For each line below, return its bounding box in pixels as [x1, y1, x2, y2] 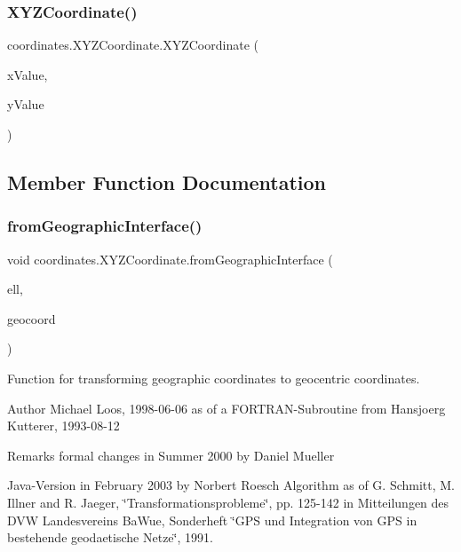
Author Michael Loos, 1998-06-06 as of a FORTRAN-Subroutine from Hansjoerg [7, 398, 446, 417]
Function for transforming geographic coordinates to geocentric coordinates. [7, 368, 420, 387]
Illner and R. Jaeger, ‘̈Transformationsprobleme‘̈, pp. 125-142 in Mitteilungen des [7, 493, 449, 511]
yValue [7, 95, 44, 114]
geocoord [7, 309, 56, 327]
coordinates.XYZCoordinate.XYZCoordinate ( [7, 35, 258, 54]
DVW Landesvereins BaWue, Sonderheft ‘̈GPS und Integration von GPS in [7, 510, 417, 529]
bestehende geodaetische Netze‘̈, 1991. [7, 528, 213, 547]
